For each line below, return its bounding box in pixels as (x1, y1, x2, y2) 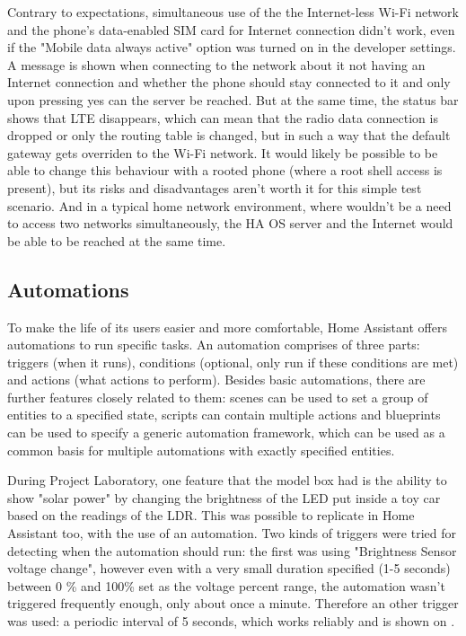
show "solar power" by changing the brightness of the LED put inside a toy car (7, 488, 441, 507)
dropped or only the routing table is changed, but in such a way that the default (7, 126, 451, 145)
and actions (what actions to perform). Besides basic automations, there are (7, 370, 426, 389)
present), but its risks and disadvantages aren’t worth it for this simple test (7, 178, 422, 197)
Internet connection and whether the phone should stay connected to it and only (7, 73, 451, 92)
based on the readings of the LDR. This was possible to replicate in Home (7, 506, 415, 525)
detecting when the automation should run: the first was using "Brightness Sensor (7, 541, 457, 560)
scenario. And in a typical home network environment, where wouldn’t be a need (7, 196, 452, 215)
